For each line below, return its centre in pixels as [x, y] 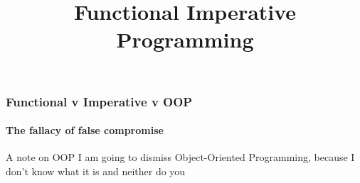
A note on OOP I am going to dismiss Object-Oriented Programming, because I [180, 157]
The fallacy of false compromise [85, 130]
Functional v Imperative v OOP [99, 101]
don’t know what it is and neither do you [96, 171]
